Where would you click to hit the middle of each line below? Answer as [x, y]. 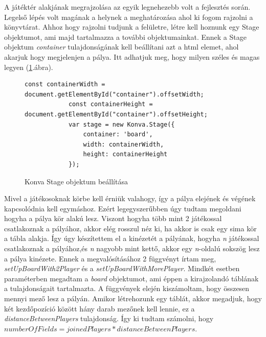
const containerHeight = [110, 104]
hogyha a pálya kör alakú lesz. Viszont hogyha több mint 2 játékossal [113, 218]
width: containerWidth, [124, 144]
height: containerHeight [125, 154]
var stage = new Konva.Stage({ [121, 124]
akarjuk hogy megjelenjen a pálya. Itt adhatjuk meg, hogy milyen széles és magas [132, 56]
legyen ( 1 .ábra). [29, 67]
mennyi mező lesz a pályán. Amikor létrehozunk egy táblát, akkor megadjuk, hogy [133, 298]
